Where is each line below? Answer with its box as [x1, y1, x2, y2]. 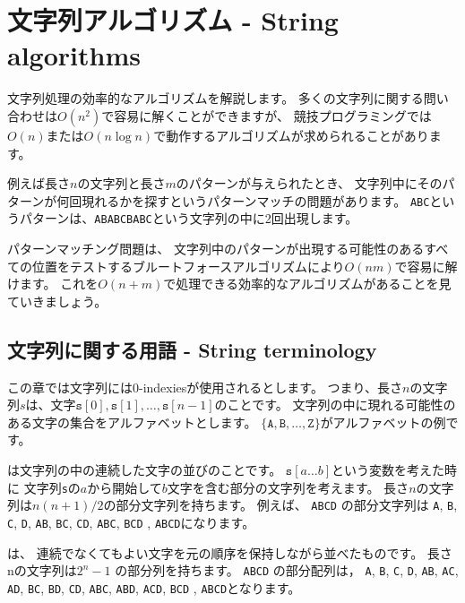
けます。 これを [7, 274, 99, 293]
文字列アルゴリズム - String [7, 2, 339, 39]
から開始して [87, 478, 162, 496]
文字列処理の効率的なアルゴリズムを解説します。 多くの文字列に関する [7, 89, 424, 108]
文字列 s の [23, 478, 81, 496]
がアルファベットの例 [320, 412, 446, 431]
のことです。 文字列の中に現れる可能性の [214, 395, 456, 414]
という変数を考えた [332, 460, 444, 478]
